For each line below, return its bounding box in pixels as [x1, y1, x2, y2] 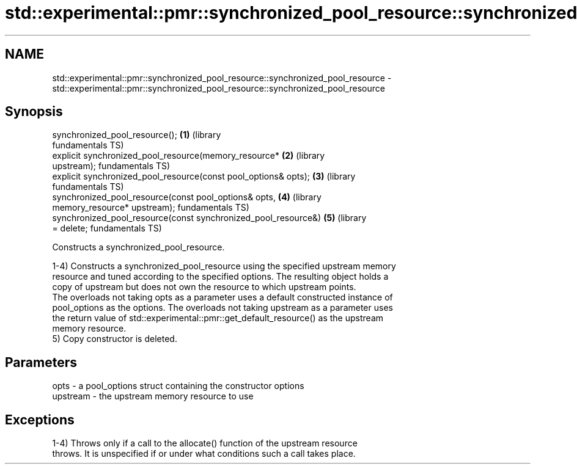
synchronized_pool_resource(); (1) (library [52, 129, 221, 140]
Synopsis [5, 104, 63, 120]
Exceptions [5, 412, 75, 427]
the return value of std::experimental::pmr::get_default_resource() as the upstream [52, 313, 384, 324]
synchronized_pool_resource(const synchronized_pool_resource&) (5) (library [52, 213, 367, 224]
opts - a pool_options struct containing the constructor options [52, 380, 304, 391]
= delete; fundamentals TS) [52, 223, 162, 234]
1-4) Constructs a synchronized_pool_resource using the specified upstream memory [52, 261, 396, 272]
